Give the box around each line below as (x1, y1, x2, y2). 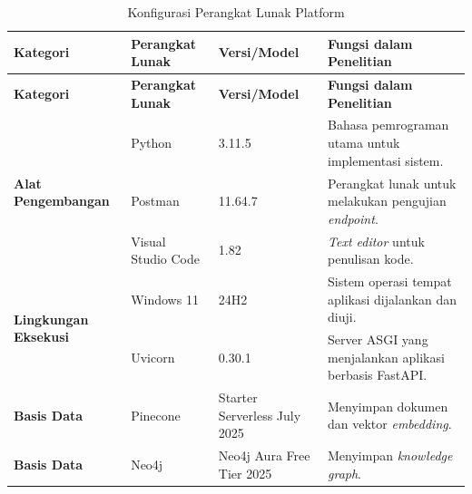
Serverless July (218, 405, 301, 424)
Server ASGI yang (328, 330, 428, 348)
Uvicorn (131, 347, 175, 366)
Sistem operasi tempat (328, 271, 452, 290)
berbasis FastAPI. (328, 365, 428, 384)
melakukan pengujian (328, 191, 447, 210)
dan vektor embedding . (328, 414, 452, 433)
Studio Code (131, 249, 201, 268)
